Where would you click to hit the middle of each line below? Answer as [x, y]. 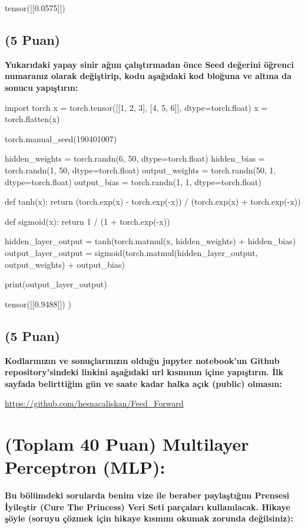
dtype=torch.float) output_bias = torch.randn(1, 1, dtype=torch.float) [133, 181]
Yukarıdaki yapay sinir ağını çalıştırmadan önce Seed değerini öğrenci [149, 64]
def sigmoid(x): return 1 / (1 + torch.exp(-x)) [87, 221]
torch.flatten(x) [32, 119]
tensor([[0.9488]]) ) [38, 304]
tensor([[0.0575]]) [35, 8]
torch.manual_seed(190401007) [61, 138]
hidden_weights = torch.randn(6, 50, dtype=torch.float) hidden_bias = [135, 158]
